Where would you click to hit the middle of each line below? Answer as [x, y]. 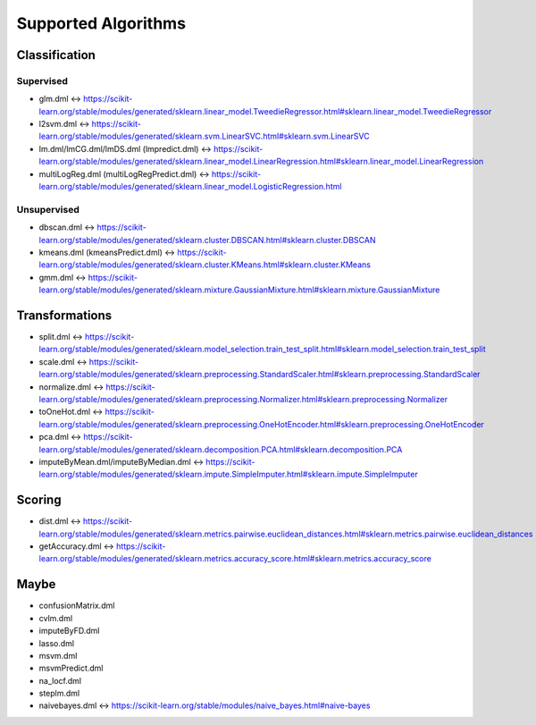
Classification [56, 55]
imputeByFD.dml [69, 631]
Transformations [64, 315]
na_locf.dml [60, 680]
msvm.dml [58, 655]
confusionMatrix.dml [77, 606]
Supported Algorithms [101, 23]
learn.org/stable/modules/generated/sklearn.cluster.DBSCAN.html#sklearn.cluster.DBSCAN [207, 240]
